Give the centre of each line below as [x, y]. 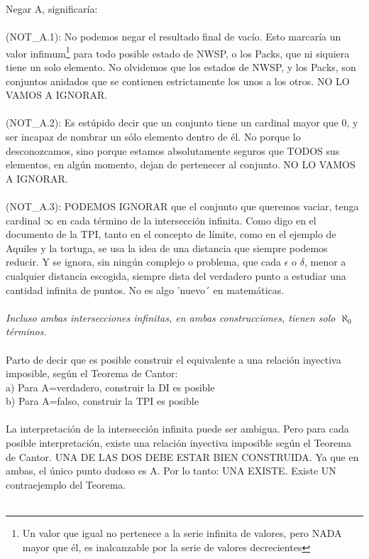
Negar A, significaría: [52, 9]
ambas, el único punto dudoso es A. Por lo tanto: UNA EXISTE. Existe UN [171, 471]
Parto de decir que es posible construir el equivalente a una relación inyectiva [174, 359]
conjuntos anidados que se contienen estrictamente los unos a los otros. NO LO [178, 81]
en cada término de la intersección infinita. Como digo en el [187, 220]
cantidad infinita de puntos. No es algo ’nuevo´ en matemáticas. [145, 289]
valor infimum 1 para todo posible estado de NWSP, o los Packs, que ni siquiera [178, 52]
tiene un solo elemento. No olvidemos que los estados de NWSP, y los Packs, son [181, 67]
